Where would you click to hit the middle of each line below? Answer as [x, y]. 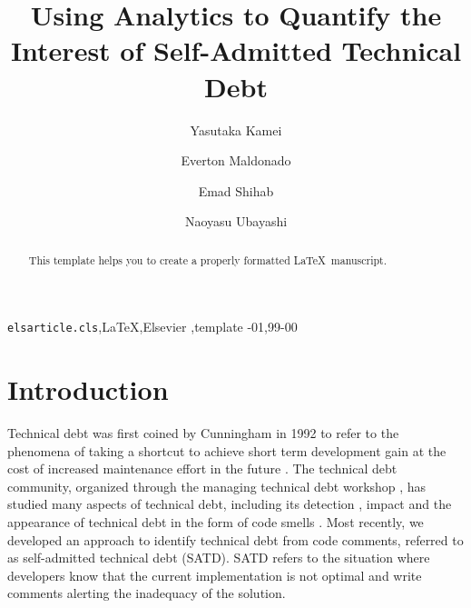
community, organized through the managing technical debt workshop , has [217, 486]
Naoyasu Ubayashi [236, 221]
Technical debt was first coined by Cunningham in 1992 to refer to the [203, 433]
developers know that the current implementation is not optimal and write [215, 575]
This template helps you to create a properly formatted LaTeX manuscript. [208, 259]
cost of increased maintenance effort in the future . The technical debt [202, 468]
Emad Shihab [236, 190]
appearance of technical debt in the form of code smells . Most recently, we [216, 522]
